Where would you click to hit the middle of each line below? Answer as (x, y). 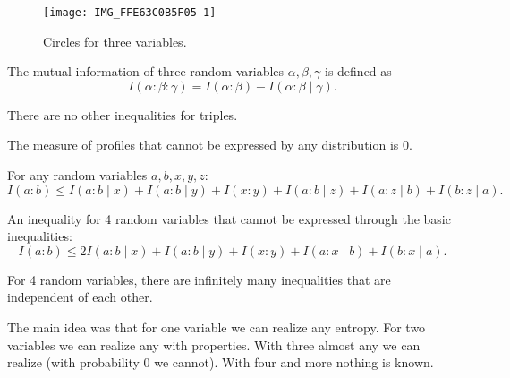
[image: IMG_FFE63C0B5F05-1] (130, 13)
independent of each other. (80, 297)
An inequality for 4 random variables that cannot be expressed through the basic (229, 218)
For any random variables (77, 175)
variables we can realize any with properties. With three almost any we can (214, 344)
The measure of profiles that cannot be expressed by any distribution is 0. (210, 145)
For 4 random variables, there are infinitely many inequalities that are (199, 279)
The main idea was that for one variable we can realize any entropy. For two (217, 327)
